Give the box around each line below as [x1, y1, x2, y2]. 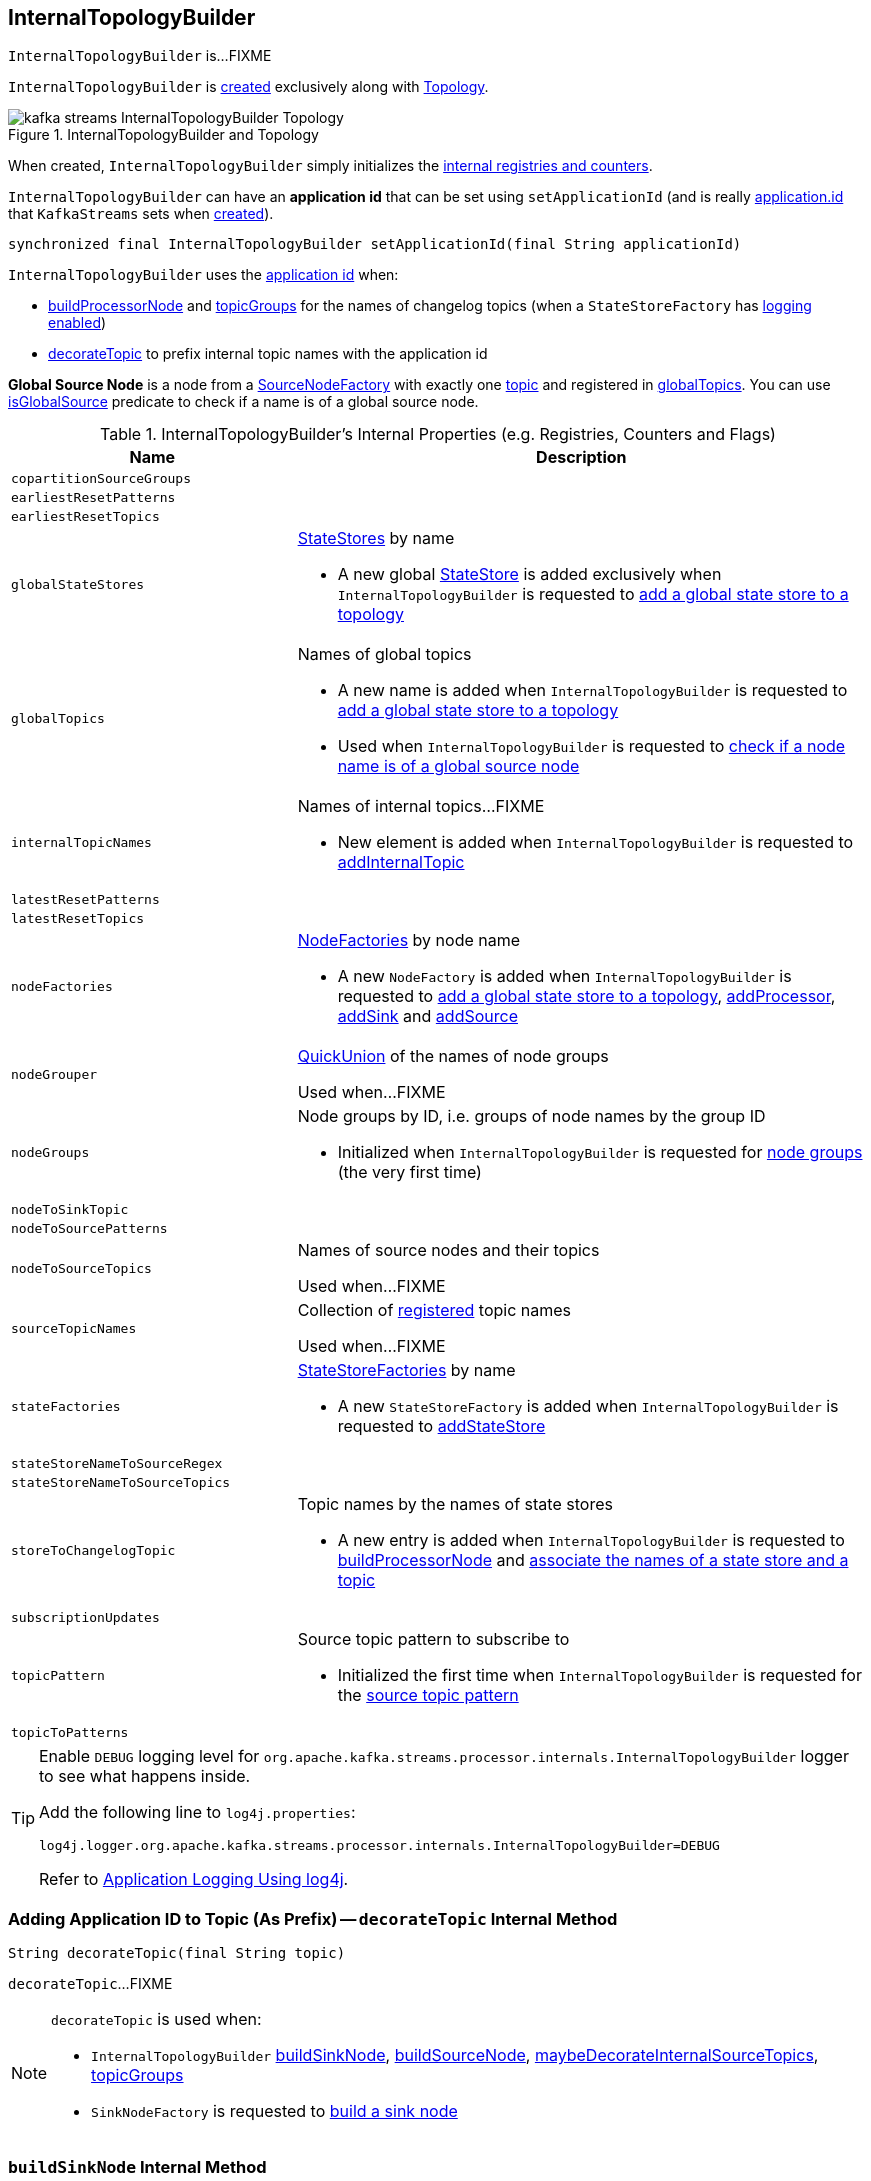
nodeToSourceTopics [11, 1260, 152, 1276]
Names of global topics [297, 644, 472, 665]
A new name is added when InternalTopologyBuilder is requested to [337, 680, 848, 701]
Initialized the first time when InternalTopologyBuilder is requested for [337, 1665, 862, 1686]
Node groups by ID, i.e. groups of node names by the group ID [297, 1106, 766, 1127]
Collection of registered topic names [297, 1300, 572, 1321]
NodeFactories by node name [297, 930, 521, 951]
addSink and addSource [337, 1006, 518, 1027]
